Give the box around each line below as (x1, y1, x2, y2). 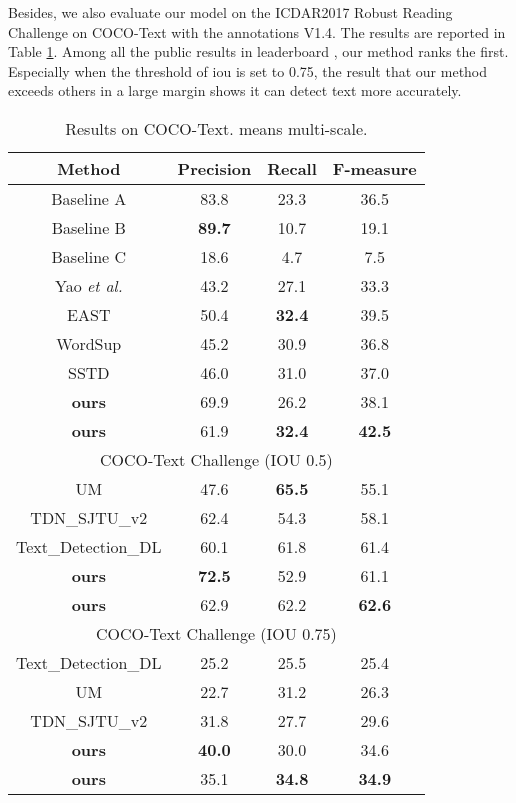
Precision (177, 156, 252, 180)
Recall (267, 156, 317, 180)
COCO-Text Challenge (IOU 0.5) (99, 447, 333, 471)
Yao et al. (54, 273, 123, 297)
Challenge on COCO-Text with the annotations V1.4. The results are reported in (8, 21, 506, 42)
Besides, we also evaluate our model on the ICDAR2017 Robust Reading (8, 2, 453, 22)
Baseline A (51, 186, 127, 210)
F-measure (332, 156, 417, 180)
